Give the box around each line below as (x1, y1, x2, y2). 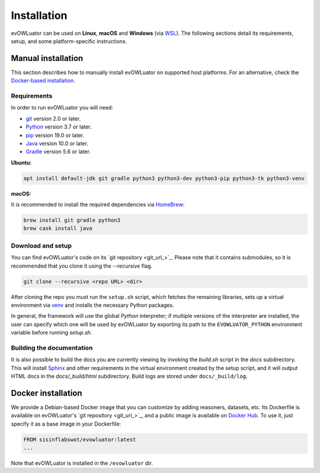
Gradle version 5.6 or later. (25, 148, 91, 155)
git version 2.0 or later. (25, 115, 81, 122)
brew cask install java (23, 225, 93, 232)
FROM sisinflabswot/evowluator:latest (23, 436, 136, 443)
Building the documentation (11, 343, 93, 352)
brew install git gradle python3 (23, 217, 121, 224)
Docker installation (11, 388, 82, 398)
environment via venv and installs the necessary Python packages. (11, 301, 174, 308)
